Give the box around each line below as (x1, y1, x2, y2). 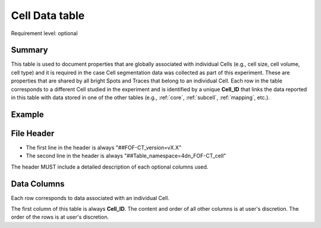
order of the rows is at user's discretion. (11, 214, 109, 221)
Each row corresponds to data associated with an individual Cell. (11, 194, 169, 201)
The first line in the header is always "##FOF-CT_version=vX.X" (26, 144, 181, 151)
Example (11, 109, 44, 119)
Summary (11, 45, 48, 55)
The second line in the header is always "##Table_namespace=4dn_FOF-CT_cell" (26, 152, 226, 160)
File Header (11, 128, 55, 138)
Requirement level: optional (11, 30, 78, 37)
